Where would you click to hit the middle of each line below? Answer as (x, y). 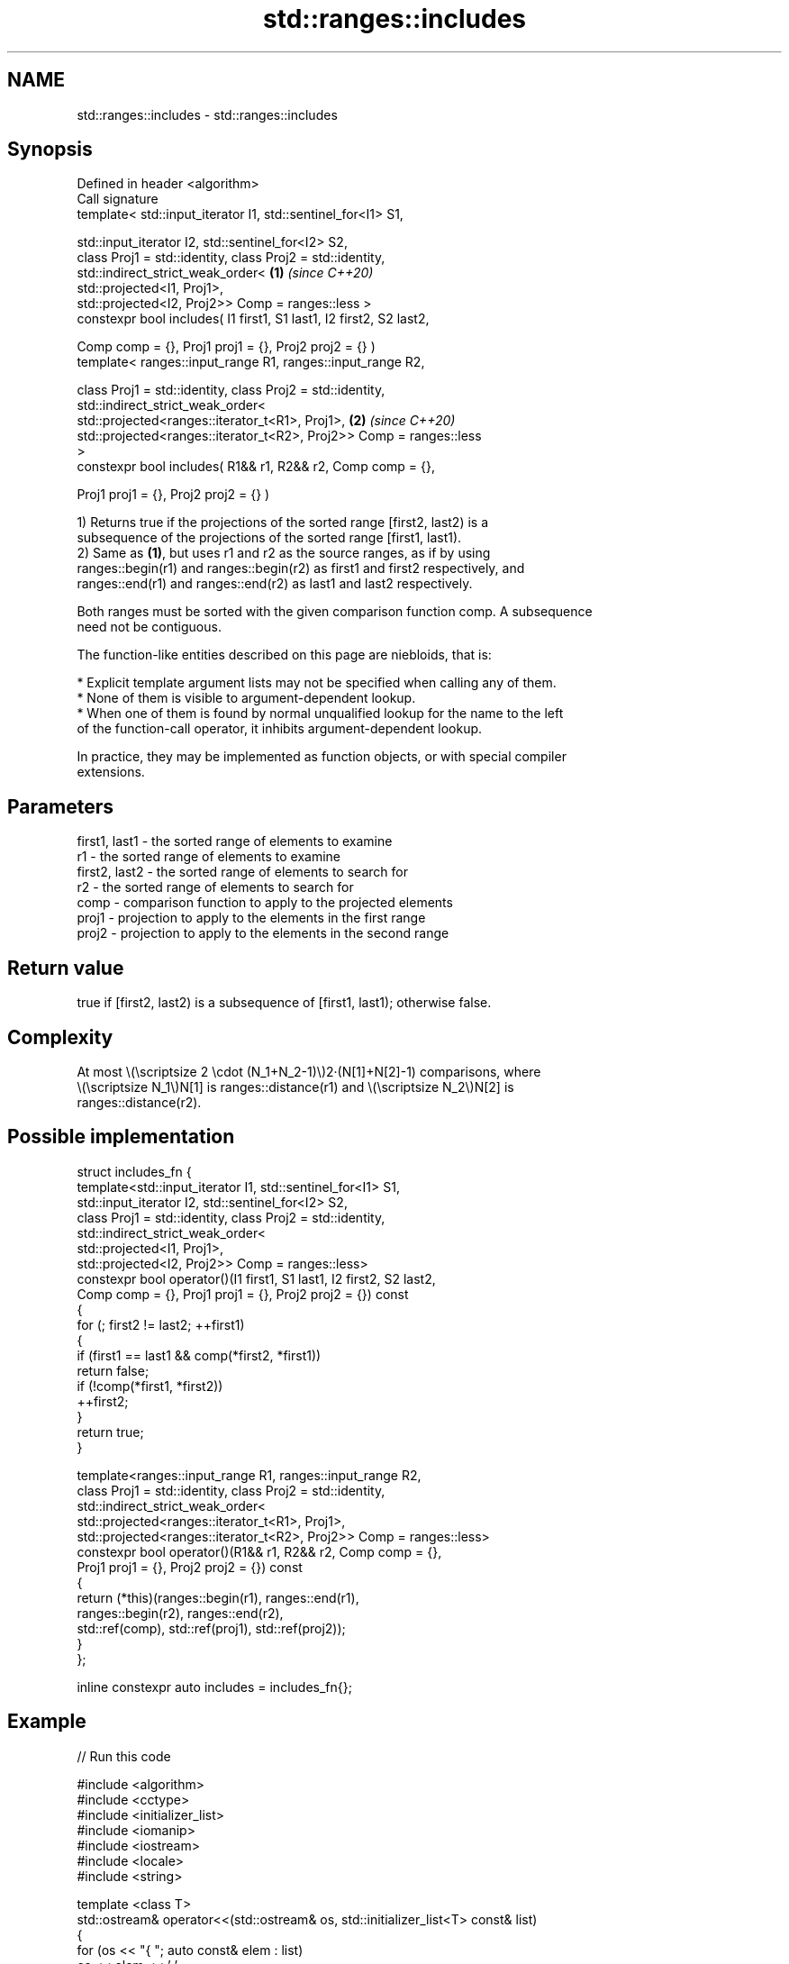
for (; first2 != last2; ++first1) (161, 1324)
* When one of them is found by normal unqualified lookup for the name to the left (320, 714)
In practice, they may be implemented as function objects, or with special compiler (322, 757)
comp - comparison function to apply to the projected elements (265, 903)
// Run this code (124, 1756)
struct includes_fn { (134, 1171)
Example (47, 1722)
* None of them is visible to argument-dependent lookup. (246, 698)
